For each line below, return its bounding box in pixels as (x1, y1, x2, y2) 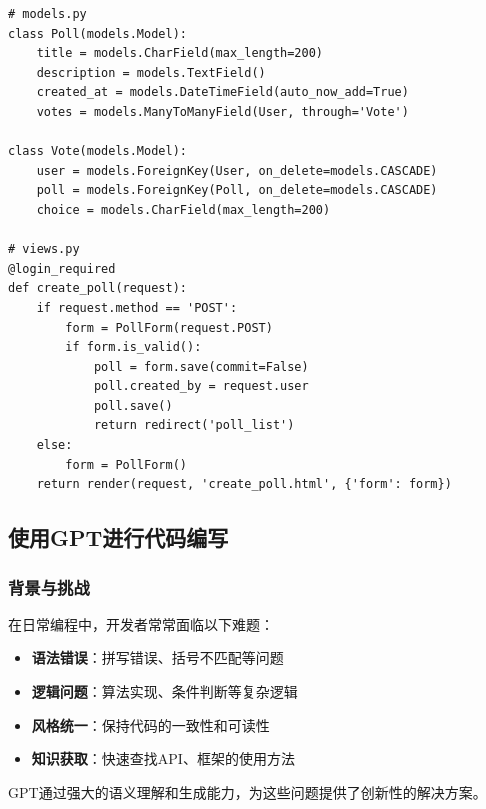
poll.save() (93, 398, 173, 413)
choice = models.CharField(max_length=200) (36, 202, 331, 217)
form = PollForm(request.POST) (65, 320, 273, 335)
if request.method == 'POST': (36, 300, 238, 315)
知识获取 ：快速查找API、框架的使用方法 (31, 748, 295, 769)
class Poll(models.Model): (8, 26, 187, 41)
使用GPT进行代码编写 (8, 522, 229, 553)
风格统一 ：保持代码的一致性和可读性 (31, 714, 270, 735)
